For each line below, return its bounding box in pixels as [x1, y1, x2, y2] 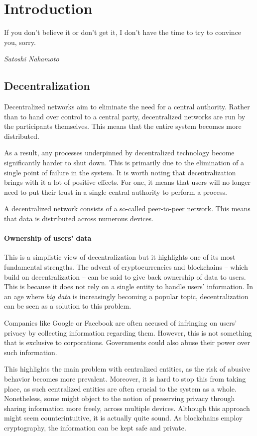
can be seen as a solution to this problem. [4, 301, 131, 311]
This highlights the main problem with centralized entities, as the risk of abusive [4, 364, 251, 374]
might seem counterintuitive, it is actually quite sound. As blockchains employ [4, 413, 243, 423]
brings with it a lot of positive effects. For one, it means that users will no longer [4, 177, 251, 187]
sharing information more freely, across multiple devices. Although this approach [4, 403, 250, 413]
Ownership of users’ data [4, 233, 92, 243]
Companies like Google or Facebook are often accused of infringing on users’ [4, 318, 237, 328]
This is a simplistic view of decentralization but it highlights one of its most [4, 252, 236, 262]
